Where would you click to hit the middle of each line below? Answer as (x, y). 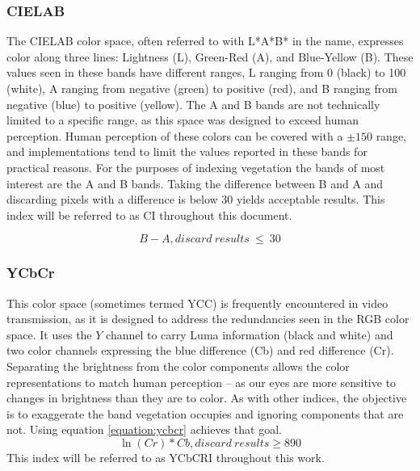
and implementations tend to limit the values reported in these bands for (187, 151)
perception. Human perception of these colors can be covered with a (175, 135)
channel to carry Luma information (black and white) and (250, 334)
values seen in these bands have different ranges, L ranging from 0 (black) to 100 (206, 72)
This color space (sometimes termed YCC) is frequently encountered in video (197, 303)
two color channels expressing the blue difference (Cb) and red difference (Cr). (200, 350)
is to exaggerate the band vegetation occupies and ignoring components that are (205, 413)
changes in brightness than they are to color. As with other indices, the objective (207, 398)
